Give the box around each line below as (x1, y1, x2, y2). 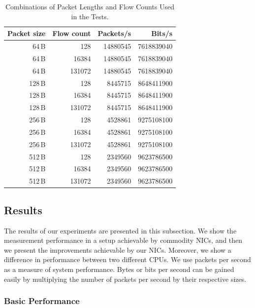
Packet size (7, 28, 46, 38)
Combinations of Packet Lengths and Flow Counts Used (5, 1, 175, 11)
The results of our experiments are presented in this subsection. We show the (4, 225, 237, 235)
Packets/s (97, 28, 131, 38)
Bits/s (151, 28, 173, 38)
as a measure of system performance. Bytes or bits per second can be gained (4, 264, 234, 274)
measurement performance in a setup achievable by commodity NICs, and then (4, 235, 243, 245)
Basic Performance (4, 295, 80, 307)
